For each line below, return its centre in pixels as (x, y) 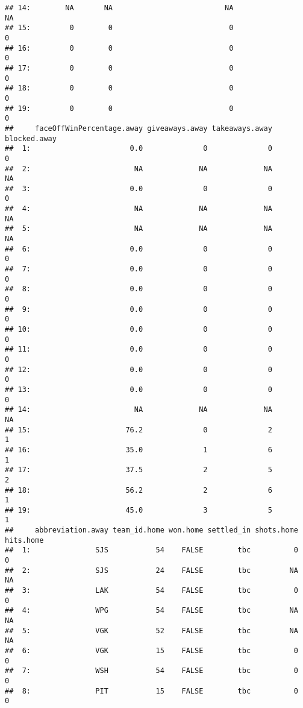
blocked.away (31, 138)
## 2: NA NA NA (139, 169)
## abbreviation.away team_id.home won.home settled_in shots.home (151, 530)
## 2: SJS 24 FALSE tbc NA (151, 570)
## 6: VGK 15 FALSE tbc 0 (151, 651)
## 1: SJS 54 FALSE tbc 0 (151, 550)
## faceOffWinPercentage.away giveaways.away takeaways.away (139, 128)
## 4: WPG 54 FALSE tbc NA (151, 611)
